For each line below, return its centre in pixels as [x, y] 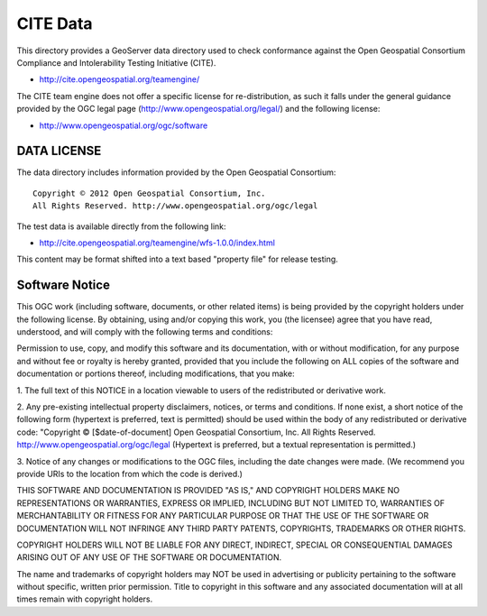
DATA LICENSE [59, 151]
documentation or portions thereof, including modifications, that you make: [156, 373]
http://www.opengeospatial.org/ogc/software [124, 125]
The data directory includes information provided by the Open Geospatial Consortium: [176, 172]
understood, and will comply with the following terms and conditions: [145, 332]
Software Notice [63, 285]
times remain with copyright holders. [85, 599]
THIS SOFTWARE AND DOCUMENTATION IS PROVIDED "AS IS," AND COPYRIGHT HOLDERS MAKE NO [208, 491]
